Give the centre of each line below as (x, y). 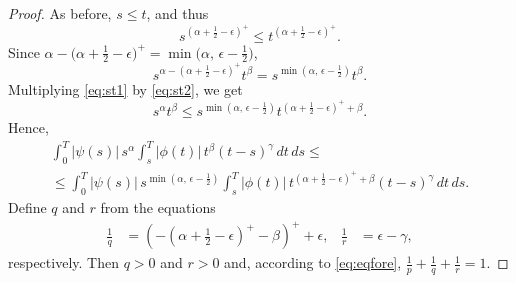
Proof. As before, (60, 13)
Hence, (28, 127)
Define (27, 207)
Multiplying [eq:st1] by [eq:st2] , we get (125, 88)
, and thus (177, 13)
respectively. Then (63, 262)
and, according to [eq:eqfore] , (313, 262)
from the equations (158, 207)
